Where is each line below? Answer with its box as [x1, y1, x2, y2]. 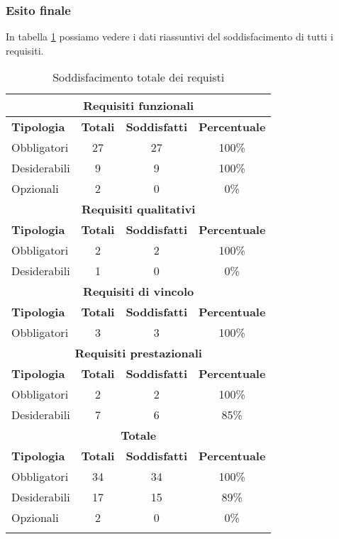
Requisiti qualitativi [82, 201, 196, 218]
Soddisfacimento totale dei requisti [52, 69, 225, 86]
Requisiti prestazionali [74, 345, 202, 362]
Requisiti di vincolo [83, 283, 194, 300]
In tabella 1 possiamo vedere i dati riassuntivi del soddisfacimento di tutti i [6, 29, 333, 44]
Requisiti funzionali [83, 97, 194, 114]
